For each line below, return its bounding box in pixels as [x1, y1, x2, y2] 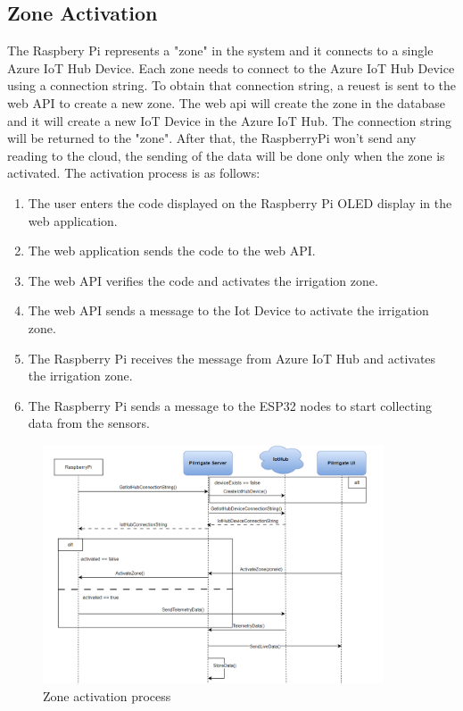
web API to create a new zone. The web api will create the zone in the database [7, 93, 446, 112]
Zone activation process [43, 687, 171, 706]
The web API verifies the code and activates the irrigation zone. [28, 271, 378, 289]
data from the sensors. [28, 414, 150, 432]
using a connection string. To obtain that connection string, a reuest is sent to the [7, 76, 457, 95]
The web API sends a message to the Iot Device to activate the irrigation [28, 301, 429, 320]
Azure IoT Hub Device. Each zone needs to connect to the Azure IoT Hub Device [7, 58, 455, 77]
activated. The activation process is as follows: [7, 163, 260, 182]
